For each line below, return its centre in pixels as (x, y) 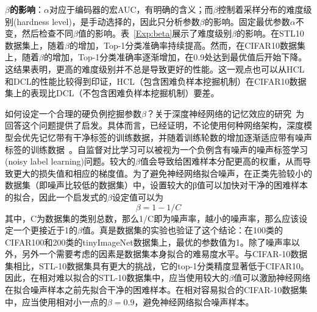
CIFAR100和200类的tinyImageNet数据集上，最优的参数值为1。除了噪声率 (148, 242)
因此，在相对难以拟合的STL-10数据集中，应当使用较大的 (117, 278)
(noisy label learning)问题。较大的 (70, 161)
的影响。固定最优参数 (247, 21)
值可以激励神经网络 (272, 278)
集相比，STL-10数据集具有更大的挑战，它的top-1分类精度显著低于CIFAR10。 (157, 265)
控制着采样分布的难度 (261, 9)
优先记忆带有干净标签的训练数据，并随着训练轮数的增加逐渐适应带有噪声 (167, 137)
